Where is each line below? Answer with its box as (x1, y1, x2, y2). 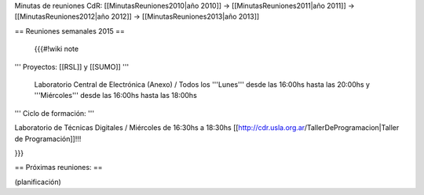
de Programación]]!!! (14, 134, 82, 143)
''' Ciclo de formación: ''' (14, 108, 94, 117)
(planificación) (14, 177, 62, 186)
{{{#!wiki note (34, 44, 79, 54)
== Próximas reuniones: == (14, 163, 103, 172)
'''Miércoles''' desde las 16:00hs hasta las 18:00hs (34, 91, 198, 100)
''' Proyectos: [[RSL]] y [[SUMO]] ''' (14, 62, 130, 71)
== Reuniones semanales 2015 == (14, 26, 126, 35)
